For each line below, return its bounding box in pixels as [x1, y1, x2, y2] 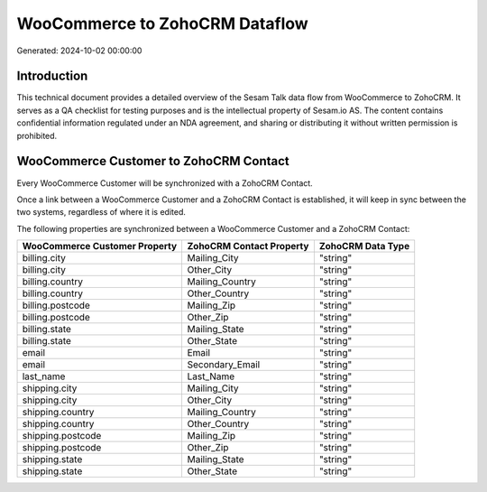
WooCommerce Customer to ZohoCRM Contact [16, 153, 290, 169]
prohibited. [16, 130, 58, 141]
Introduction [16, 69, 88, 84]
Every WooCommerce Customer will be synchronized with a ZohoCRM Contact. [16, 177, 313, 189]
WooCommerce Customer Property [22, 240, 178, 253]
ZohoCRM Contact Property [187, 240, 309, 253]
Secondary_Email [187, 358, 261, 371]
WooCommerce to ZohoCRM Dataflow [16, 14, 308, 33]
